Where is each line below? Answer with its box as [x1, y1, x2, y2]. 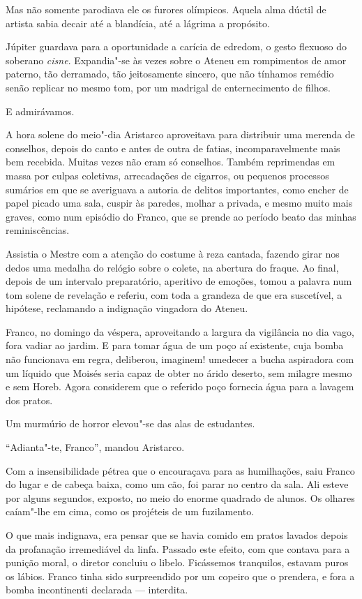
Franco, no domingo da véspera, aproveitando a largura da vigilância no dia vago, [6, 324, 354, 339]
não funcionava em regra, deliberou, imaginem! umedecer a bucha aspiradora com [6, 352, 354, 367]
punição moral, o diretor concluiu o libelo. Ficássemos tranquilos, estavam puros [6, 555, 349, 570]
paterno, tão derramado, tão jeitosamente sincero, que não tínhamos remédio [6, 66, 334, 81]
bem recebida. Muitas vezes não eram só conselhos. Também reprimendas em [6, 154, 335, 169]
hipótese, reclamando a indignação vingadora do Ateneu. [6, 301, 248, 316]
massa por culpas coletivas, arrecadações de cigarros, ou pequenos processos [6, 168, 329, 182]
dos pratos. [6, 392, 53, 407]
